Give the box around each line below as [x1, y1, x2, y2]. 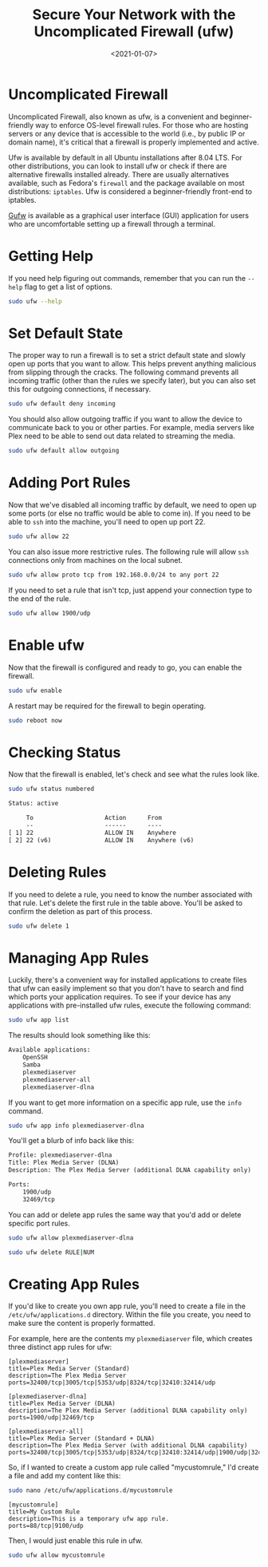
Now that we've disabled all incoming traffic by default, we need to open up [8, 501, 257, 510]
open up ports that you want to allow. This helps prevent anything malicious [8, 359, 257, 369]
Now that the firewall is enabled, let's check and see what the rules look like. [8, 770, 260, 779]
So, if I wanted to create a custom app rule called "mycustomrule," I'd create [8, 1462, 259, 1472]
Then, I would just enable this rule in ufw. [8, 1536, 144, 1545]
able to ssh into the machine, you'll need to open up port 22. [8, 517, 206, 527]
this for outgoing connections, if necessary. [8, 385, 152, 394]
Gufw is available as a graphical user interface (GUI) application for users [8, 210, 250, 220]
